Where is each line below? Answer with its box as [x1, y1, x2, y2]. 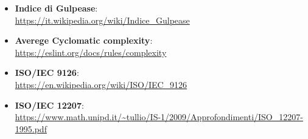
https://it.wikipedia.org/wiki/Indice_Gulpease [15, 13, 190, 26]
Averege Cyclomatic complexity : [15, 34, 153, 47]
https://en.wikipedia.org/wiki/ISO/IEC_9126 [15, 78, 187, 90]
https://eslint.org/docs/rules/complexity [15, 46, 167, 58]
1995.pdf [15, 122, 47, 135]
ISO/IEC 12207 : [15, 98, 84, 111]
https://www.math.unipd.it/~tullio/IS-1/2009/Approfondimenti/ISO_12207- [15, 110, 303, 123]
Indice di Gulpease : [15, 2, 98, 14]
